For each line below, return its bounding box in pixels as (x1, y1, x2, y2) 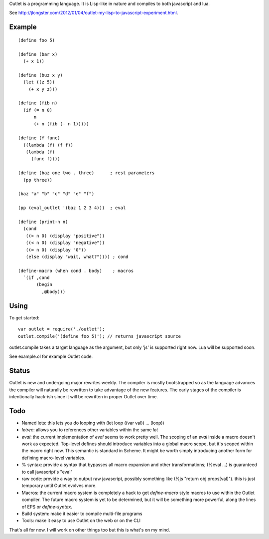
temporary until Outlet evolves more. (21, 483, 97, 489)
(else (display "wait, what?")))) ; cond (25, 254, 129, 260)
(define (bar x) (18, 51, 58, 57)
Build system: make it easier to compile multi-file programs (21, 511, 142, 517)
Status (9, 367, 30, 375)
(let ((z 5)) (23, 79, 55, 85)
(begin (36, 282, 52, 287)
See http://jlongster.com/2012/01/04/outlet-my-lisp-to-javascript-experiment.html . (9, 10, 178, 16)
